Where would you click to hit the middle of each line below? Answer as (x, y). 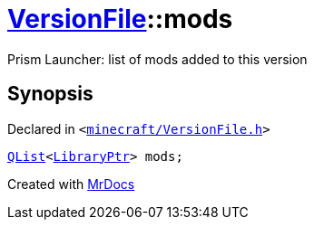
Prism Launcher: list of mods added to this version (157, 59)
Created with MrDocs (71, 184)
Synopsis (50, 94)
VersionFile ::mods (120, 19)
